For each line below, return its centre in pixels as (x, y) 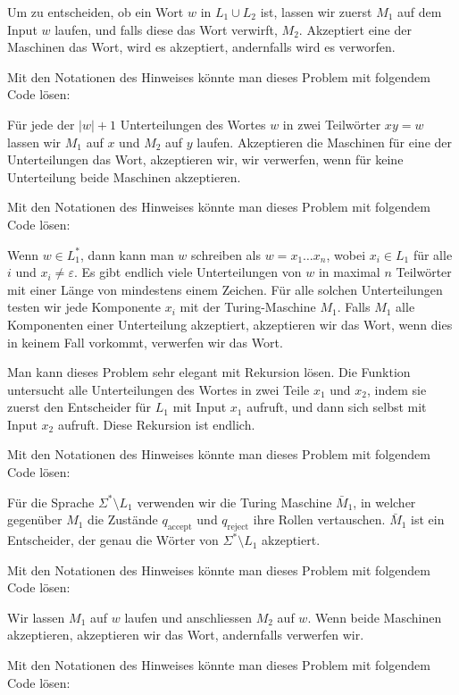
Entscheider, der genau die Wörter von (113, 540)
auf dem (420, 12)
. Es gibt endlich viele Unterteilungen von (188, 272)
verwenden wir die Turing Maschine (234, 502)
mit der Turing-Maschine (248, 307)
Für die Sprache (51, 502)
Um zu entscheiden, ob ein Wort (96, 12)
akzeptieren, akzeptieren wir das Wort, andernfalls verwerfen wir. (186, 635)
